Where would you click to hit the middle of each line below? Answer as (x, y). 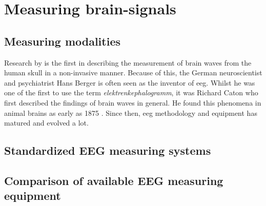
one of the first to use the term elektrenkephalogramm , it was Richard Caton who (131, 92)
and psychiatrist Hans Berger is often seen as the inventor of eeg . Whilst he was (130, 82)
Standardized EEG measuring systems (108, 150)
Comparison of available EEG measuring (114, 180)
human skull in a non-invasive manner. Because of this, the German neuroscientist (133, 73)
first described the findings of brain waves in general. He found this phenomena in (133, 102)
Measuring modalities (62, 41)
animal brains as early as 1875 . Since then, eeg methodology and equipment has (131, 112)
